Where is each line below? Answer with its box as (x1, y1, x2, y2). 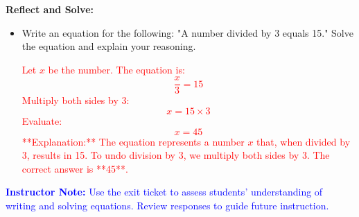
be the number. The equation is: (48, 62, 185, 76)
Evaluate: (21, 114, 62, 128)
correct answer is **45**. (21, 161, 128, 175)
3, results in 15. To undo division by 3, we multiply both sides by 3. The (21, 148, 330, 162)
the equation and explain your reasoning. (21, 39, 196, 53)
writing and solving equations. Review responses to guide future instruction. (6, 198, 329, 212)
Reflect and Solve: (6, 2, 94, 16)
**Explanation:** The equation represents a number (21, 134, 245, 148)
